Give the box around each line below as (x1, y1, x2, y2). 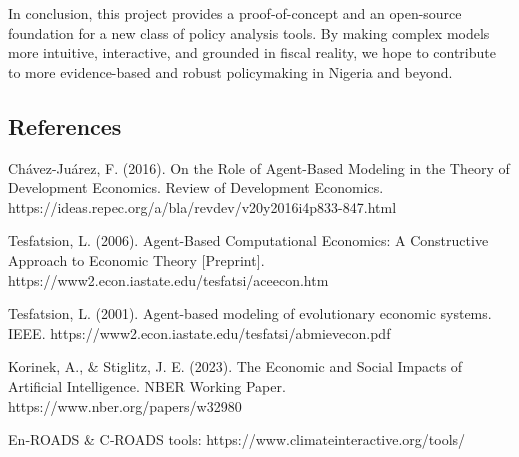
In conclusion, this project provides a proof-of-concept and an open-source (8, 3, 462, 23)
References (8, 110, 122, 141)
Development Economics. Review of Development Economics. (8, 177, 384, 198)
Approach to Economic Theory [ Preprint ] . (8, 249, 265, 270)
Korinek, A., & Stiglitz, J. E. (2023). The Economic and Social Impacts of (8, 356, 463, 377)
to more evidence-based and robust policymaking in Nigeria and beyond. (8, 61, 453, 82)
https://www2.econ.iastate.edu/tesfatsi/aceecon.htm (8, 269, 329, 290)
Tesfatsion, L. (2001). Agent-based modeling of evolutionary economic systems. (8, 303, 492, 324)
